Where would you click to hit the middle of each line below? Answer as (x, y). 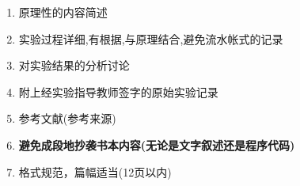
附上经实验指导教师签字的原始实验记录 (118, 91)
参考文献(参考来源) (67, 118)
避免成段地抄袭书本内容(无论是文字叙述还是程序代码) (157, 144)
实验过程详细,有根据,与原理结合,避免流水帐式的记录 (151, 38)
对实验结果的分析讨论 (74, 65)
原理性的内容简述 (63, 12)
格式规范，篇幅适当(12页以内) (95, 171)
